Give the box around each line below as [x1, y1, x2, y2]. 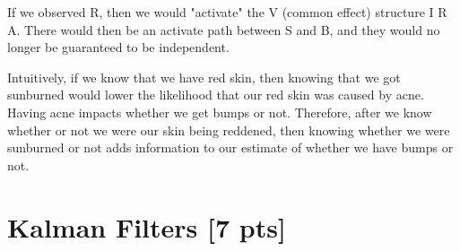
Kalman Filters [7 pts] [7, 208, 286, 245]
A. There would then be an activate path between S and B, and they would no [7, 20, 440, 39]
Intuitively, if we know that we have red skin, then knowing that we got [7, 67, 401, 86]
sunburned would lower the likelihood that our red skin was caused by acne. [7, 85, 424, 104]
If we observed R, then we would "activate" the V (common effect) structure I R [7, 3, 447, 21]
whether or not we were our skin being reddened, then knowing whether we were [7, 120, 450, 139]
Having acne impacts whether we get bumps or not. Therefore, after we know [7, 102, 432, 121]
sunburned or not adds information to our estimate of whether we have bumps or [7, 138, 454, 157]
